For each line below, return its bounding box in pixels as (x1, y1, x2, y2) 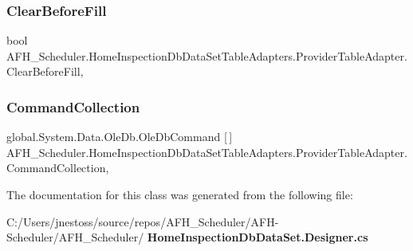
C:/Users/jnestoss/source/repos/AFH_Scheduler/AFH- (6, 213, 279, 229)
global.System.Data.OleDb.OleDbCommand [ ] (6, 128, 233, 145)
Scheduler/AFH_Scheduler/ (6, 229, 144, 245)
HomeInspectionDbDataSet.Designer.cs (147, 229, 368, 245)
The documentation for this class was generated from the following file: (6, 186, 353, 202)
